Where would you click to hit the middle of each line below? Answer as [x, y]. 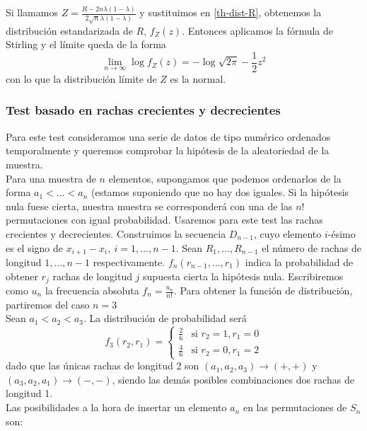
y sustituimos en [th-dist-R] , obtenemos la [231, 12]
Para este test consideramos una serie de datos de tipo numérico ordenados [168, 136]
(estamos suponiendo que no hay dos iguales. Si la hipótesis [220, 192]
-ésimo [342, 233]
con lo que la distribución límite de [81, 78]
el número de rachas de [312, 247]
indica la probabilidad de [299, 262]
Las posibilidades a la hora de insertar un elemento [116, 407]
